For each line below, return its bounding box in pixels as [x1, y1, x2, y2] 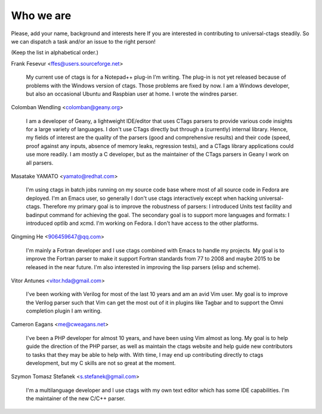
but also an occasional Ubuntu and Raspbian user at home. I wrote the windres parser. [26, 90, 238, 97]
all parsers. [26, 159, 54, 166]
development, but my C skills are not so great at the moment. [26, 360, 176, 367]
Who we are [11, 9, 72, 22]
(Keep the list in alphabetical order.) [11, 49, 98, 56]
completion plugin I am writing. [26, 307, 102, 314]
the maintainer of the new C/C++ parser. [26, 395, 126, 402]
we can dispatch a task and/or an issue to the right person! [11, 38, 156, 45]
